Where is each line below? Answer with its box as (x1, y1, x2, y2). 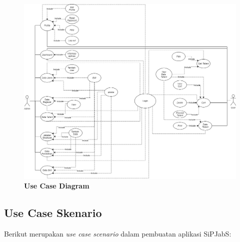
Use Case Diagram (24, 180, 89, 191)
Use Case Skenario (4, 205, 102, 220)
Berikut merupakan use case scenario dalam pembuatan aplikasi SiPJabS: (4, 228, 231, 239)
